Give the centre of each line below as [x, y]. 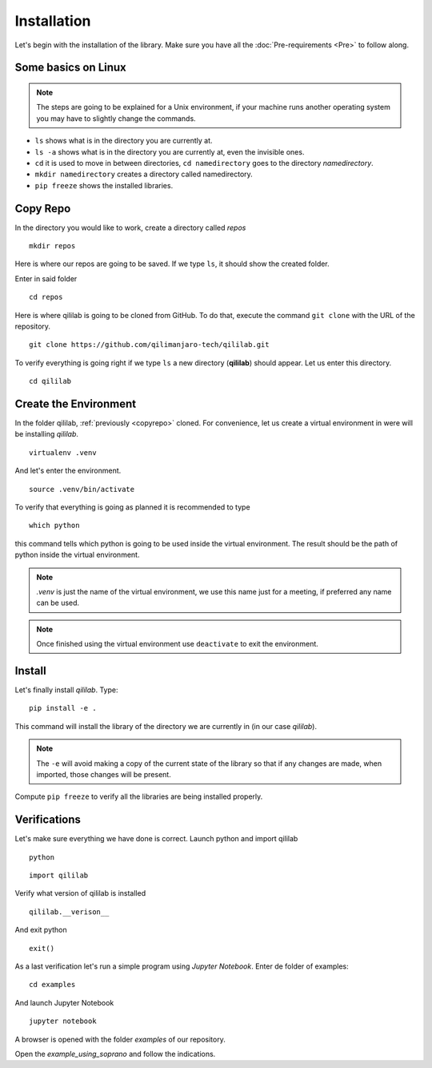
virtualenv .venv [63, 452]
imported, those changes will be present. [104, 774]
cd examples [52, 985]
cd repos [46, 297]
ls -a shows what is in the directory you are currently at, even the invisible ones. [170, 151]
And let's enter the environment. [68, 471]
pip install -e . [63, 708]
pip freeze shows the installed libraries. [104, 185]
